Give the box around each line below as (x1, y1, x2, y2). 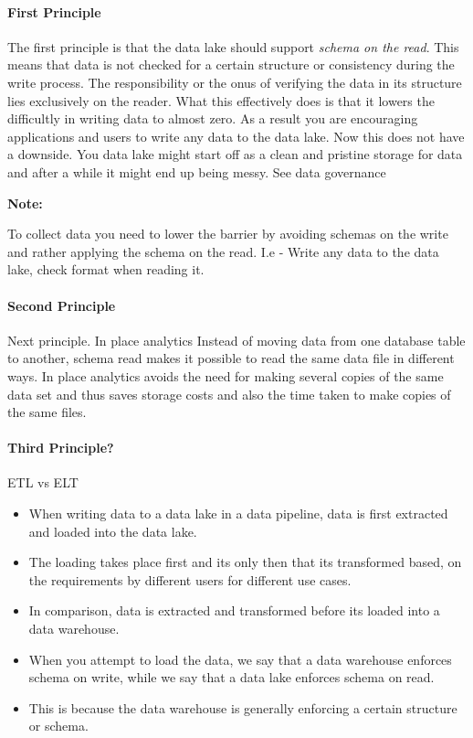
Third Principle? (7, 438, 114, 457)
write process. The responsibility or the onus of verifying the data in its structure (7, 72, 462, 91)
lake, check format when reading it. (7, 260, 205, 279)
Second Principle (7, 295, 116, 315)
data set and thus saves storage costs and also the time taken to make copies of (7, 384, 451, 403)
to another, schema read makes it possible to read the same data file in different (7, 348, 455, 368)
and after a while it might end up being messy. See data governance (7, 162, 386, 181)
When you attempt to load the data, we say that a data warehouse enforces (28, 649, 452, 668)
